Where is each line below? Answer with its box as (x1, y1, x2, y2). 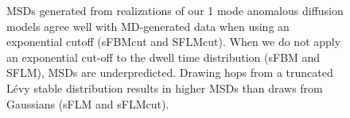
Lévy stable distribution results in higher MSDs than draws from (6, 79, 323, 96)
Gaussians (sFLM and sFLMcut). (6, 95, 169, 112)
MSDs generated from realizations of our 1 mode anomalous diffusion (6, 2, 344, 18)
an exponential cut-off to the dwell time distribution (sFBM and (6, 48, 321, 65)
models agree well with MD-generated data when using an (6, 17, 290, 34)
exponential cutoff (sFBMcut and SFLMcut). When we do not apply (6, 33, 341, 50)
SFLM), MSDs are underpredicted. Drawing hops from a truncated (6, 64, 333, 81)
